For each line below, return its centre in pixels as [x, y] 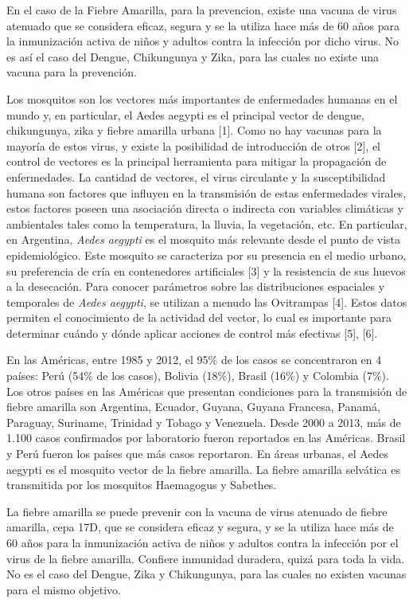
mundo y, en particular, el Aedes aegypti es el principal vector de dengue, [185, 114]
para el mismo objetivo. [64, 589]
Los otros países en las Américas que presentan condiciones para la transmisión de [207, 391]
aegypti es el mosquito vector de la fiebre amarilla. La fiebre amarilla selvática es [203, 469]
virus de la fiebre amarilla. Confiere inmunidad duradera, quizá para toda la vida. [206, 558]
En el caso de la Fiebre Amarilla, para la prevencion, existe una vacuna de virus [202, 10]
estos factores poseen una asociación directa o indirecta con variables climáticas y [205, 208]
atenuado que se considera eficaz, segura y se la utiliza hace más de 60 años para [203, 25]
